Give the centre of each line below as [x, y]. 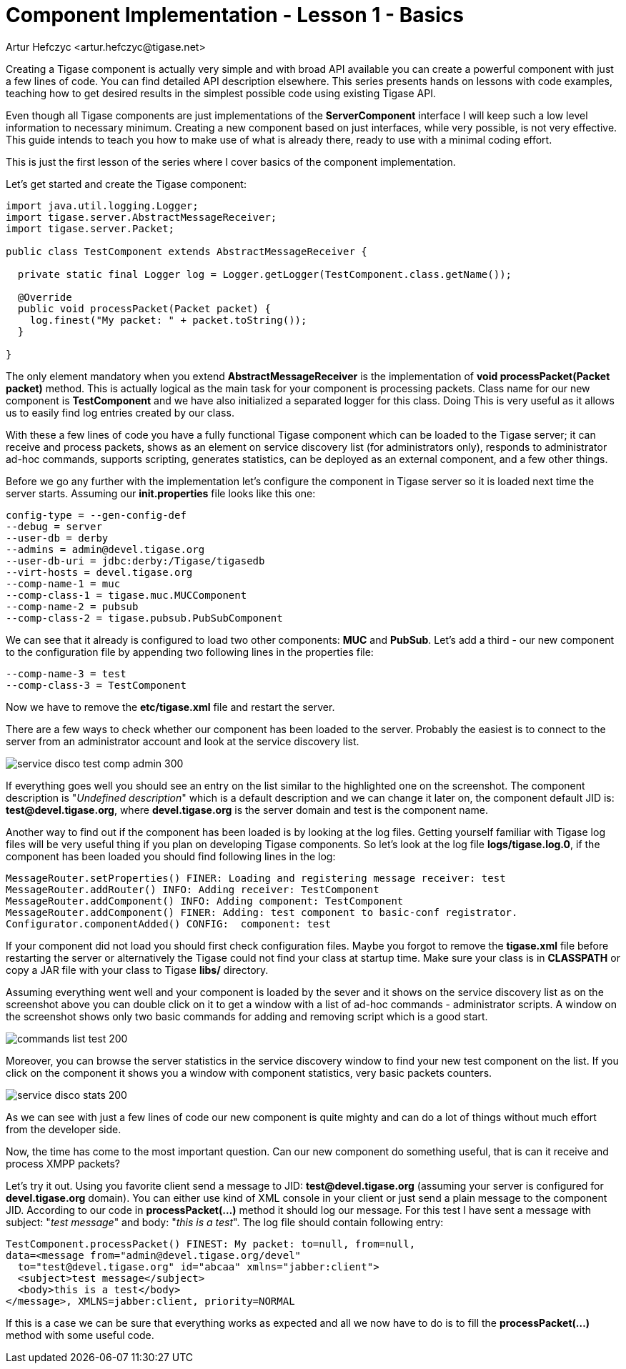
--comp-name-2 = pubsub [72, 606]
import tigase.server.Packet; [90, 228]
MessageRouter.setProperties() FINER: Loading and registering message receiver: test [256, 878]
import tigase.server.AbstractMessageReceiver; [141, 217]
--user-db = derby [57, 538]
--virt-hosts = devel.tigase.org [99, 572]
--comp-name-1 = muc [63, 583]
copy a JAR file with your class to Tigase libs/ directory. [137, 970]
